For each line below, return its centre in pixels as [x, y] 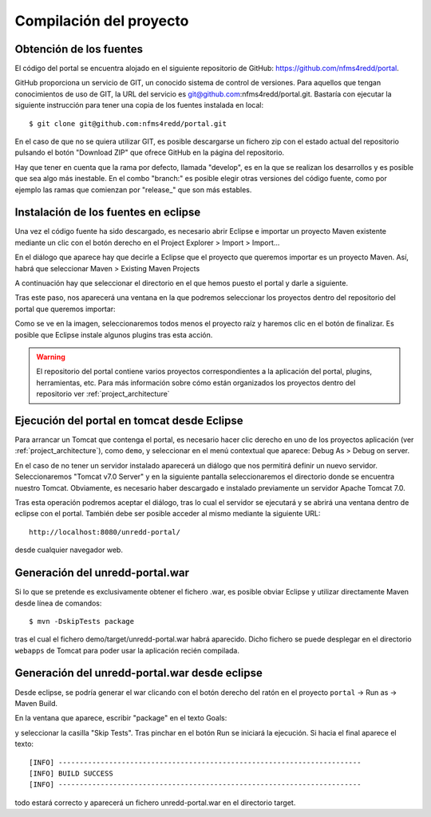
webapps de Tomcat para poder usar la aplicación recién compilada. [127, 650]
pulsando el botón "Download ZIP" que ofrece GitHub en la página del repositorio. [150, 152]
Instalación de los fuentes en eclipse [108, 213]
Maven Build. [36, 703]
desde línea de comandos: [58, 603]
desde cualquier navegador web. [69, 550]
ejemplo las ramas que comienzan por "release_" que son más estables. [133, 189]
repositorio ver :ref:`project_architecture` [103, 394]
